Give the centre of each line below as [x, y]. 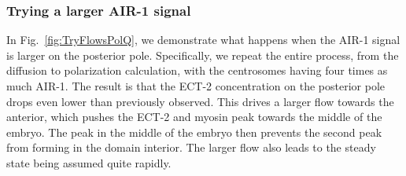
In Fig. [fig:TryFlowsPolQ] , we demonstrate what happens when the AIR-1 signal [203, 40]
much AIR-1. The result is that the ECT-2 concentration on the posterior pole [196, 86]
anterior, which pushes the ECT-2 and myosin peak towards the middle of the [194, 117]
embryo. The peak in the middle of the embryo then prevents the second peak [194, 132]
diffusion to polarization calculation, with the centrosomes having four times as [197, 70]
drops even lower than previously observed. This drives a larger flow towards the [200, 101]
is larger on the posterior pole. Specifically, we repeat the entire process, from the [203, 55]
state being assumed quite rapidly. [89, 162]
